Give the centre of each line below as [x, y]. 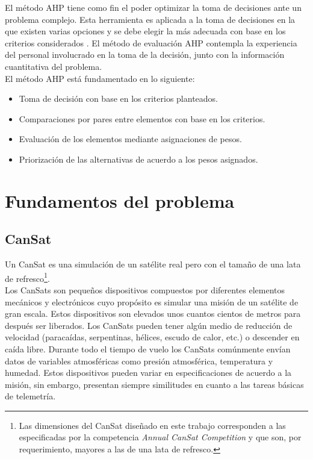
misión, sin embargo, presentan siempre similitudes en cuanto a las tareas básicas [154, 384]
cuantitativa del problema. [54, 66]
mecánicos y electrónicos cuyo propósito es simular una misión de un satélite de [152, 301]
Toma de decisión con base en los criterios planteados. [118, 98]
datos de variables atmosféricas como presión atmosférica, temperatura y [139, 361]
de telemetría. [30, 396]
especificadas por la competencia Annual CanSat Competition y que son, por [160, 437]
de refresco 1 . [27, 277]
